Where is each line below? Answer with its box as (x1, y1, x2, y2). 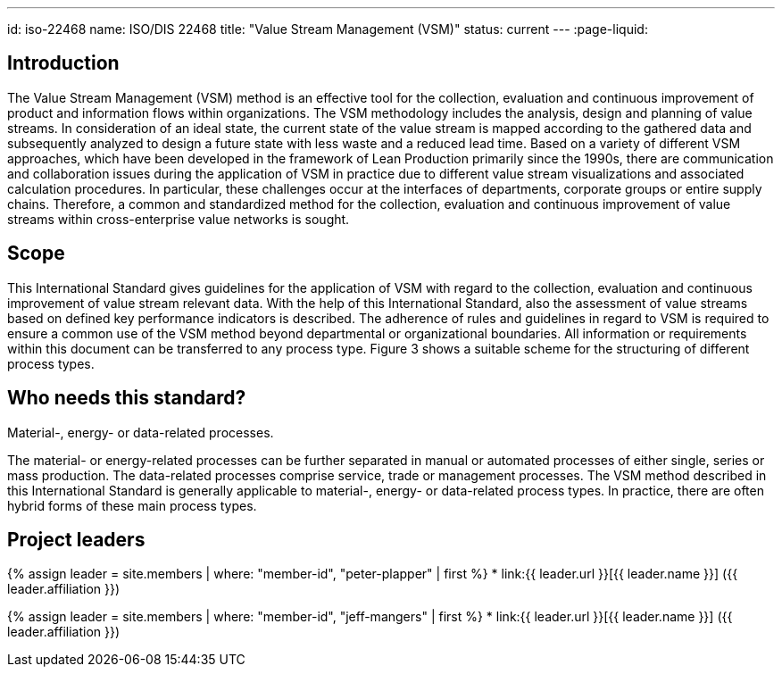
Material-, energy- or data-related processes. (7, 424, 274, 440)
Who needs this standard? (7, 387, 246, 410)
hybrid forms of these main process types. (7, 497, 257, 513)
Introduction (7, 52, 120, 75)
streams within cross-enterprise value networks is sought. (7, 211, 350, 227)
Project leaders (7, 528, 146, 551)
